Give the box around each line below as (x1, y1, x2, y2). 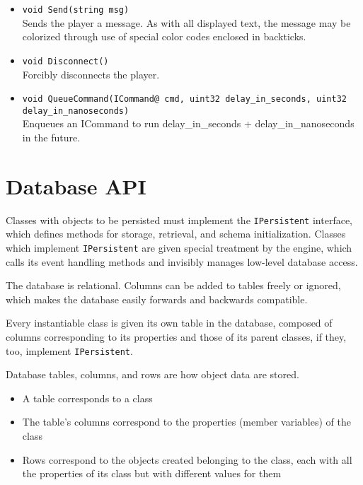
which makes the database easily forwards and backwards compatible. (6, 291, 308, 306)
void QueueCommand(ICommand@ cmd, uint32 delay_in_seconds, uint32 (22, 94, 347, 105)
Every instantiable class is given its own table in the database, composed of (6, 315, 333, 330)
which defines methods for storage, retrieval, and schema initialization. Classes (6, 226, 346, 241)
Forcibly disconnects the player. (22, 66, 160, 81)
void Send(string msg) (22, 5, 129, 15)
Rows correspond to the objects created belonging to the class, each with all (22, 452, 352, 467)
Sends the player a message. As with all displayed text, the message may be (22, 15, 351, 30)
